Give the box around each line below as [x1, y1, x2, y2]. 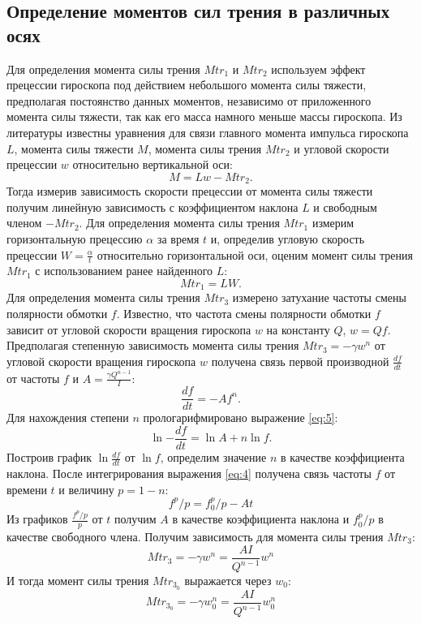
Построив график [6, 449, 92, 466]
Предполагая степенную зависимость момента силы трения [6, 337, 299, 354]
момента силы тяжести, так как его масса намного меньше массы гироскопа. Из [6, 108, 402, 125]
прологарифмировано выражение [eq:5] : [143, 409, 338, 426]
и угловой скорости [294, 140, 389, 157]
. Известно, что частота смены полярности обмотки [116, 305, 372, 322]
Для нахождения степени [6, 409, 129, 426]
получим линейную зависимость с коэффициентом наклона [6, 198, 299, 215]
